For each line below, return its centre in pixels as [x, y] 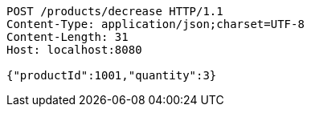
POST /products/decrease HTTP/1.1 [115, 11]
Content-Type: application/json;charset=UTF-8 [155, 24]
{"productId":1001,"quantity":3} [112, 75]
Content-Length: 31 [68, 37]
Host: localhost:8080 [74, 50]
